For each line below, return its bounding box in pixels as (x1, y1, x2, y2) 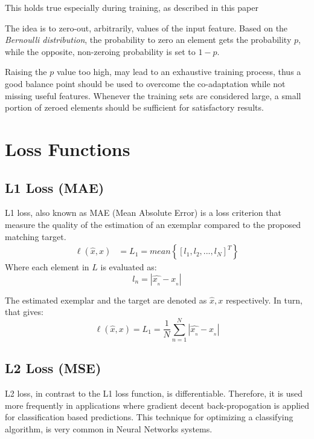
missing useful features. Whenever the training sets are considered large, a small (5, 89, 301, 102)
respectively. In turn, (225, 293, 303, 306)
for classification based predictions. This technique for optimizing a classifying (5, 411, 293, 423)
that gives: (5, 305, 43, 318)
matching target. (5, 230, 66, 242)
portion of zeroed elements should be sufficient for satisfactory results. (5, 101, 264, 114)
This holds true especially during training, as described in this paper (5, 1, 258, 13)
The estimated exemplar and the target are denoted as (5, 293, 207, 306)
